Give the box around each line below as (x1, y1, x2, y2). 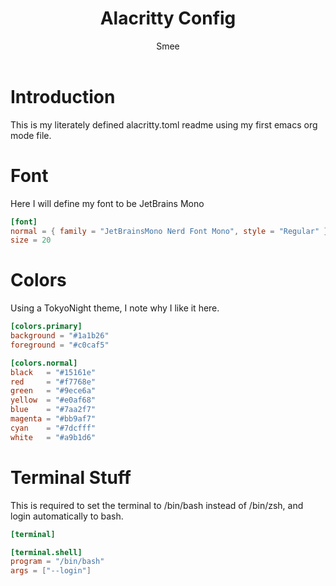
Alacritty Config (99, 7, 237, 30)
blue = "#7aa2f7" (10, 405, 97, 415)
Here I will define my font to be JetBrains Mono (10, 197, 205, 209)
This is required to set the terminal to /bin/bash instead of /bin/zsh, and (10, 499, 304, 511)
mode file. (10, 129, 52, 141)
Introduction (10, 85, 116, 108)
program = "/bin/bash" (10, 557, 105, 567)
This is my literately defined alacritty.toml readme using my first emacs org (10, 118, 318, 131)
